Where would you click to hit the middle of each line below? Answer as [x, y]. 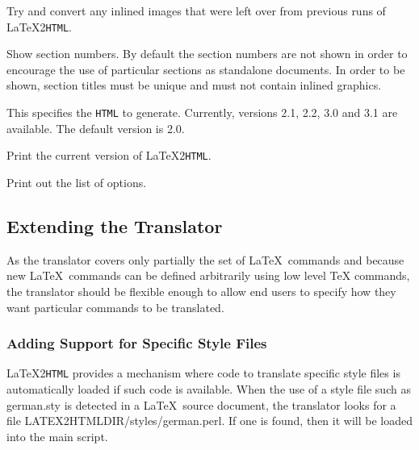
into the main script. [57, 436]
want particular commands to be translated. [115, 307]
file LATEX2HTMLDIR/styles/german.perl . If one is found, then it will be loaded [209, 421]
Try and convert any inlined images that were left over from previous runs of [196, 10]
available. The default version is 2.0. [96, 128]
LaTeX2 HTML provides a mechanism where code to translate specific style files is [203, 373]
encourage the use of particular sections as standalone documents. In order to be [206, 69]
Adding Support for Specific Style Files [137, 343]
